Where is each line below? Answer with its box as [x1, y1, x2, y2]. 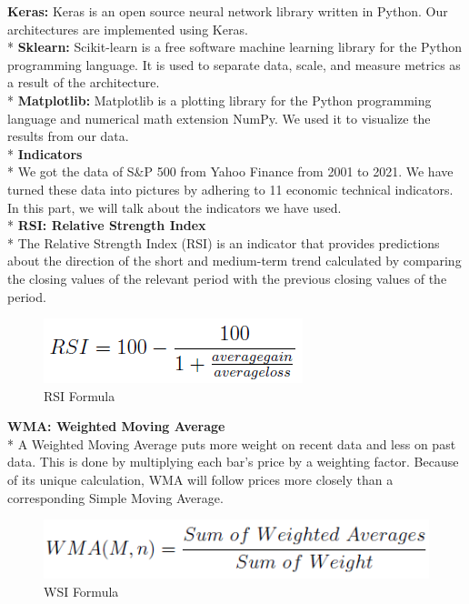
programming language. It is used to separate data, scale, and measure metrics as [7, 55, 461, 74]
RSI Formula [44, 386, 115, 405]
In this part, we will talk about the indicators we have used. [7, 197, 342, 216]
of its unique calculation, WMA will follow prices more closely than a [7, 470, 394, 489]
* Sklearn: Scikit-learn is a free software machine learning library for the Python [7, 37, 462, 56]
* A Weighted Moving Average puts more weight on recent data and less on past [7, 434, 456, 453]
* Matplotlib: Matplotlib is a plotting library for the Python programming [7, 90, 432, 109]
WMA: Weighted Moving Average [7, 417, 225, 436]
